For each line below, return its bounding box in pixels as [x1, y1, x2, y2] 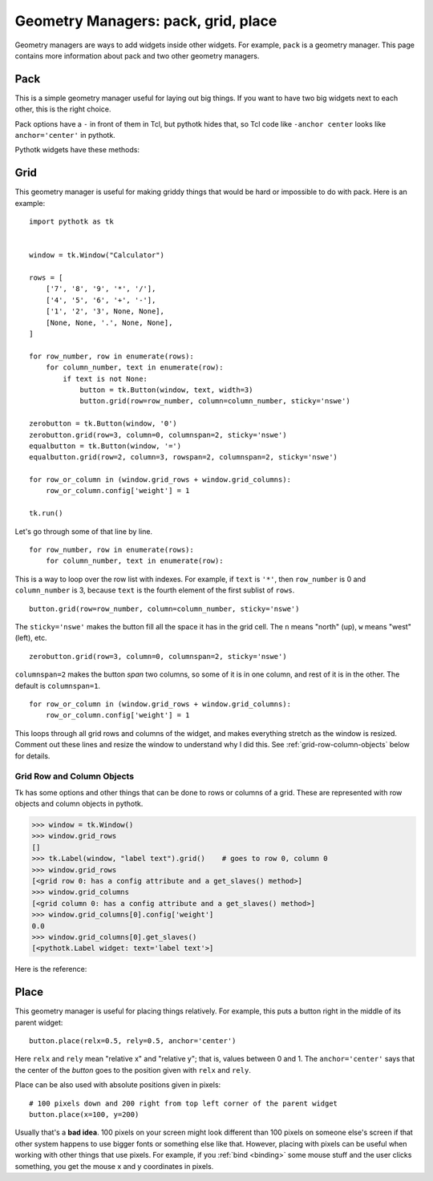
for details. [14, 750, 51, 761]
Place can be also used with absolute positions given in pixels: [14, 1080, 221, 1090]
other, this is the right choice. [14, 104, 111, 114]
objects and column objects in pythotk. [14, 799, 144, 809]
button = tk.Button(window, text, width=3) [79, 385, 253, 394]
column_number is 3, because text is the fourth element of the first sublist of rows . [14, 585, 295, 595]
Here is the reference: [14, 965, 87, 974]
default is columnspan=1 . [14, 681, 100, 690]
